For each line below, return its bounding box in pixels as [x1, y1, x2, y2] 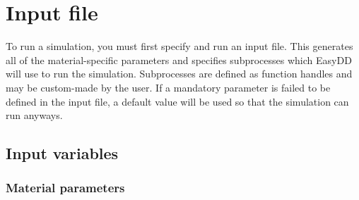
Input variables [6, 142, 119, 164]
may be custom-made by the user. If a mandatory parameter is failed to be [6, 80, 331, 94]
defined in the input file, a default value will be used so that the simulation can [6, 94, 349, 108]
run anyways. [6, 108, 63, 123]
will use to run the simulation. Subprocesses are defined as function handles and [6, 66, 353, 81]
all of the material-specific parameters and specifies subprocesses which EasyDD [6, 52, 352, 67]
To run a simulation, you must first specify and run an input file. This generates [6, 39, 353, 54]
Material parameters [6, 179, 125, 196]
